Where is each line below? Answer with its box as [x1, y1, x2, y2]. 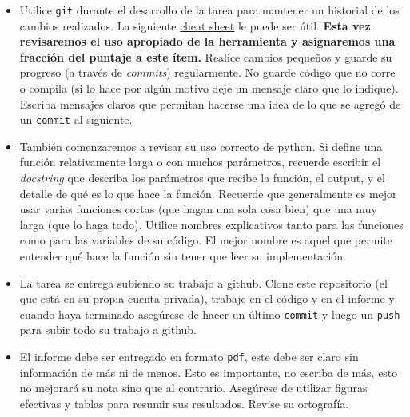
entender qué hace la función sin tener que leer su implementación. [19, 248, 346, 264]
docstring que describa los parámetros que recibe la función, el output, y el [19, 169, 385, 186]
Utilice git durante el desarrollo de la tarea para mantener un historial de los [19, 2, 400, 18]
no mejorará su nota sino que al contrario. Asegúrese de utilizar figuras [19, 379, 368, 396]
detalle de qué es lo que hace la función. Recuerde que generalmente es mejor [19, 185, 397, 201]
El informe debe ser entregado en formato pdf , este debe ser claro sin [19, 348, 359, 365]
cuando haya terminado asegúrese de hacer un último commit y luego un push [19, 305, 400, 322]
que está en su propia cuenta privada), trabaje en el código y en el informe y [19, 290, 395, 307]
